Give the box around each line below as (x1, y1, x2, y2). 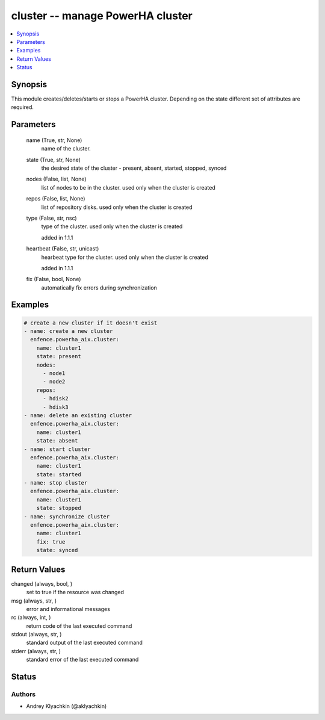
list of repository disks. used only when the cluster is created (41, 203, 193, 211)
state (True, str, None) (26, 156, 81, 163)
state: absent (36, 437, 78, 444)
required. (11, 104, 34, 111)
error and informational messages (26, 605, 111, 612)
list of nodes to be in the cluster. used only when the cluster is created (41, 184, 216, 191)
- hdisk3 (43, 403, 69, 411)
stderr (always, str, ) (11, 647, 61, 654)
